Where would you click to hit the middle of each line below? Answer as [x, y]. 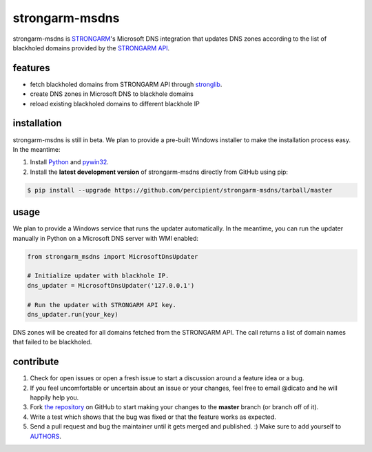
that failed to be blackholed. [52, 342]
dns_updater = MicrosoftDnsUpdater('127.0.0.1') [111, 285]
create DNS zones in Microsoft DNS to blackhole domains [112, 94]
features [31, 68]
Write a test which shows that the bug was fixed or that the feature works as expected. [153, 417]
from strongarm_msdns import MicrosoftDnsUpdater [113, 256]
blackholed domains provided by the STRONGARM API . [91, 48]
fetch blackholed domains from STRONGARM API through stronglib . [126, 84]
